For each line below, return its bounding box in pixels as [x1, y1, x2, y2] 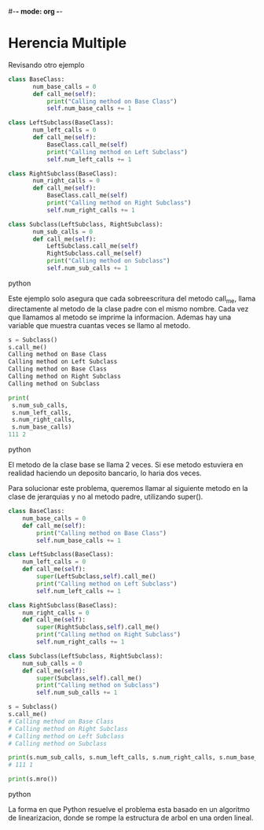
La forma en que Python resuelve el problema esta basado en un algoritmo [8, 805, 250, 814]
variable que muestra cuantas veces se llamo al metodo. [8, 320, 191, 330]
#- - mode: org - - [8, 7, 63, 16]
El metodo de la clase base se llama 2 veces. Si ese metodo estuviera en [8, 460, 244, 470]
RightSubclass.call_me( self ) [46, 249, 143, 258]
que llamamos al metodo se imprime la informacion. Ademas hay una [8, 312, 232, 322]
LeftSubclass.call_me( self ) [46, 242, 139, 250]
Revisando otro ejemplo [8, 60, 85, 69]
